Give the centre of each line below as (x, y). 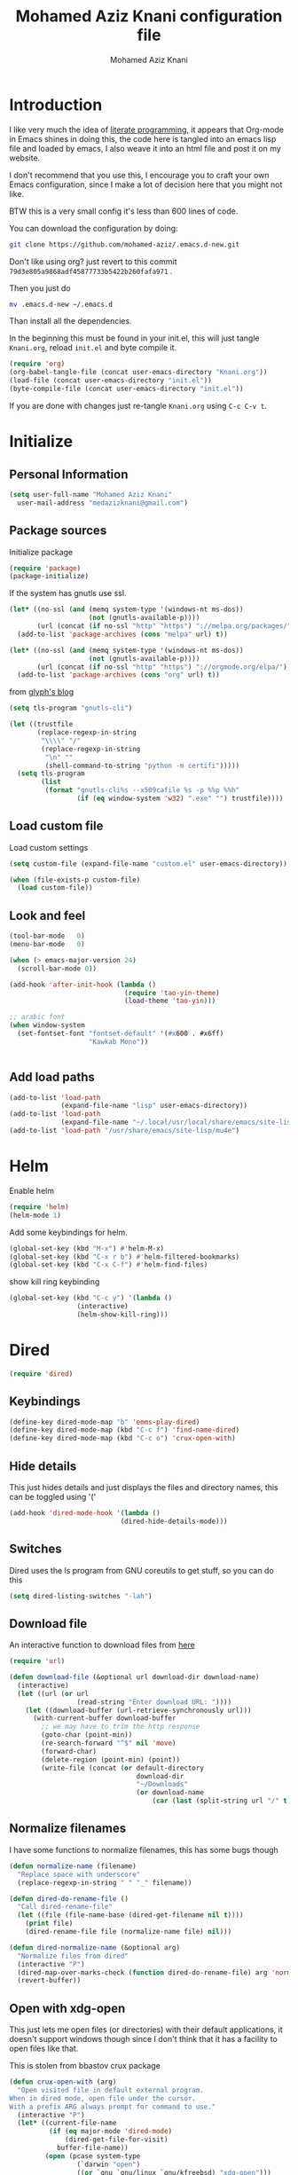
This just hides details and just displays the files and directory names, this (144, 1487)
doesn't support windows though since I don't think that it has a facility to (143, 2039)
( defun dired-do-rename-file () (69, 1899)
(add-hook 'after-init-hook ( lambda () (83, 985)
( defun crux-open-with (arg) (63, 2082)
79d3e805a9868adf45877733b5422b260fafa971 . (91, 271)
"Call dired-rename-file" (65, 1907)
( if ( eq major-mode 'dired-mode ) (110, 2132)
